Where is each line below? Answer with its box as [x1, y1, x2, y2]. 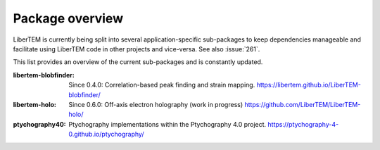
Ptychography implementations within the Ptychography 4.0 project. [68, 120, 267, 128]
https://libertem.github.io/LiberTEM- [256, 81, 362, 89]
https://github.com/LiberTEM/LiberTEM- [243, 100, 361, 108]
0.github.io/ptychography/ [68, 130, 144, 139]
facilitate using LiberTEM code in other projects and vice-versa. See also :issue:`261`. [13, 44, 260, 53]
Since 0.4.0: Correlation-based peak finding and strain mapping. [68, 81, 255, 89]
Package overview [13, 11, 123, 26]
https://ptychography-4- [267, 120, 339, 128]
